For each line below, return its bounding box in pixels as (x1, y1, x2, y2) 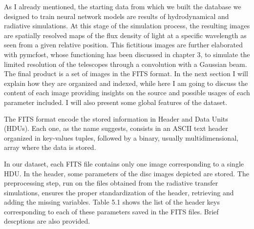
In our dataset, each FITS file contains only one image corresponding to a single (4, 158, 244, 168)
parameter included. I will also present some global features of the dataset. (4, 97, 228, 107)
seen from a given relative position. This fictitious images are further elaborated (4, 40, 243, 50)
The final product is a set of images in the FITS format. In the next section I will (4, 68, 248, 79)
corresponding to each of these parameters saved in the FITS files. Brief (4, 206, 219, 216)
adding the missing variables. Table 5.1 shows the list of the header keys (4, 197, 220, 207)
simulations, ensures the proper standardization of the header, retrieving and (4, 187, 234, 197)
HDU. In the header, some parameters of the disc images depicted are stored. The (4, 168, 249, 178)
